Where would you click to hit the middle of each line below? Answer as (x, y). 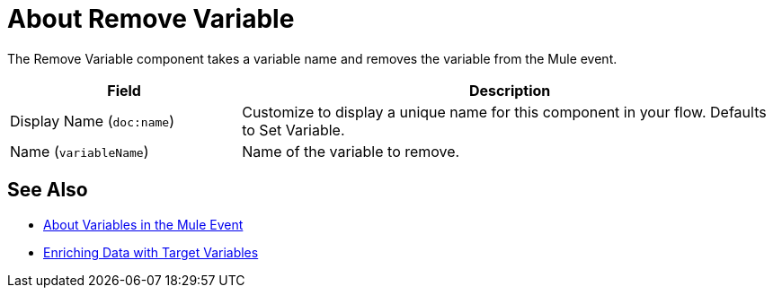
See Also (48, 190)
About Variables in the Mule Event (143, 224)
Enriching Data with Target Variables (151, 252)
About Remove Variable (151, 19)
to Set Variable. (293, 130)
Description (510, 90)
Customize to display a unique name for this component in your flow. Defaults (504, 112)
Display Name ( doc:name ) (92, 121)
